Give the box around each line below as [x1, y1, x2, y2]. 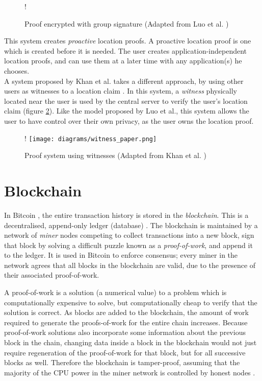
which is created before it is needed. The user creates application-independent [4, 45, 247, 56]
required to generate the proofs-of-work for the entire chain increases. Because [4, 317, 248, 327]
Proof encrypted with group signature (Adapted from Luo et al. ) [24, 18, 229, 29]
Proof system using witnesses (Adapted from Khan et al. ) [24, 150, 206, 161]
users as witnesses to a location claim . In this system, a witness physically [4, 85, 237, 96]
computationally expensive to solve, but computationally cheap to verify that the [4, 297, 257, 307]
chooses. [4, 65, 30, 76]
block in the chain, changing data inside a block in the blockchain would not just [4, 337, 257, 348]
